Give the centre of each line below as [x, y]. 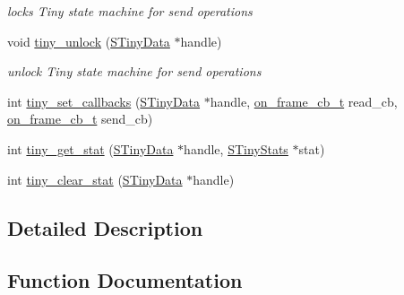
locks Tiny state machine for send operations [130, 11]
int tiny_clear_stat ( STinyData [95, 179]
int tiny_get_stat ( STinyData [90, 148]
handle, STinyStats [236, 148]
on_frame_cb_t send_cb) [80, 119]
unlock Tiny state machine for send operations [134, 71]
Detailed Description [105, 227]
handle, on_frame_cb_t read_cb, [304, 101]
